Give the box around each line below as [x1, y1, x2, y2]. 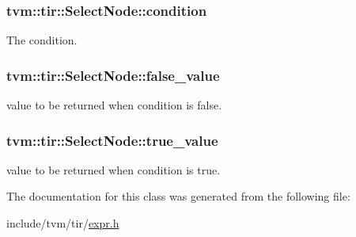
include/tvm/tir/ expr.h [6, 215, 119, 231]
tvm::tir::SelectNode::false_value [6, 65, 220, 85]
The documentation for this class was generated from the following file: [6, 188, 350, 205]
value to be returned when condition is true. [6, 161, 221, 178]
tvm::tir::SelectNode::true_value [6, 130, 218, 150]
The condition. [6, 32, 78, 48]
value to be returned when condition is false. [6, 97, 222, 113]
